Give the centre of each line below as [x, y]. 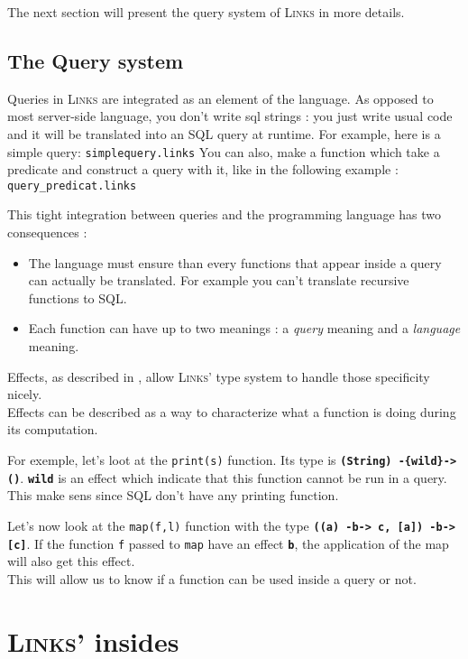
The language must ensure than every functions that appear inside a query [235, 262]
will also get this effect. [71, 561]
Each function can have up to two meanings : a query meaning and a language [244, 328]
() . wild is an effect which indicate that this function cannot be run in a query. [227, 477]
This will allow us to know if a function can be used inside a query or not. [212, 578]
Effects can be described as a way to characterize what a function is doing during [232, 411]
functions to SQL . [78, 297]
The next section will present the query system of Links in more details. [206, 12]
